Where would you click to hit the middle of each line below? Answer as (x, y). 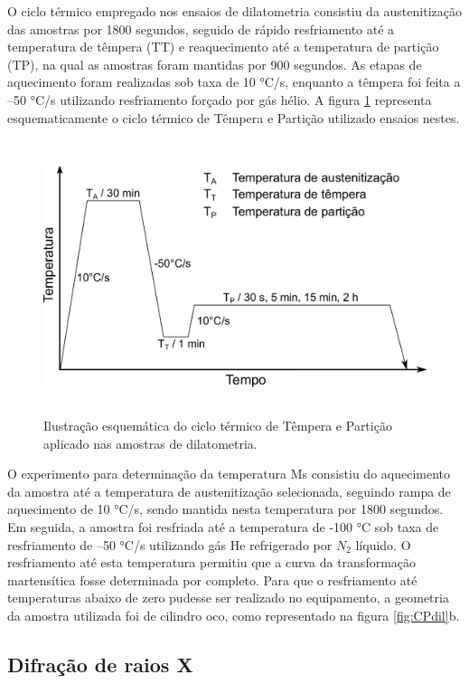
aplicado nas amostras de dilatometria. (150, 443)
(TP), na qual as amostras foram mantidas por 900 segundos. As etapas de (215, 64)
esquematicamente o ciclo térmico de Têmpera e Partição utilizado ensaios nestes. (234, 117)
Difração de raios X (100, 665)
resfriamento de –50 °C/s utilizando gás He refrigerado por (170, 544)
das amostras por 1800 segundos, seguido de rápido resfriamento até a (201, 28)
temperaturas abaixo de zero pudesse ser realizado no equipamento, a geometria (228, 598)
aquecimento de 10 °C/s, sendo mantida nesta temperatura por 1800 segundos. (225, 509)
